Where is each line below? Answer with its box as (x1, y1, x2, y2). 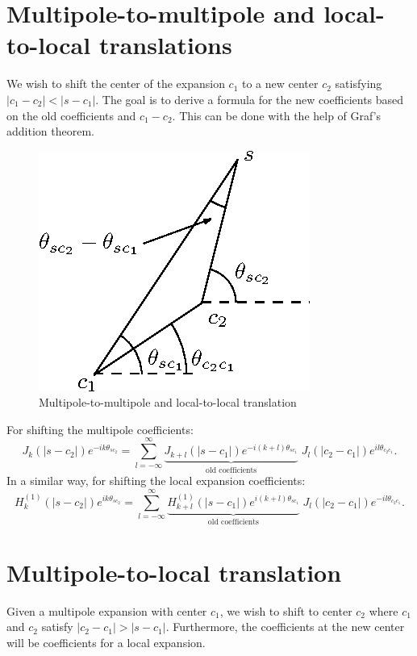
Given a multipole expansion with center (6, 602, 207, 619)
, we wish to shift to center (219, 602, 352, 619)
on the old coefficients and (6, 107, 136, 123)
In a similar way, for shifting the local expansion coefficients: (6, 472, 306, 489)
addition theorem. (6, 123, 94, 140)
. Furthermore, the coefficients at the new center (165, 618, 405, 635)
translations (98, 28, 232, 61)
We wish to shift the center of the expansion (6, 75, 225, 92)
